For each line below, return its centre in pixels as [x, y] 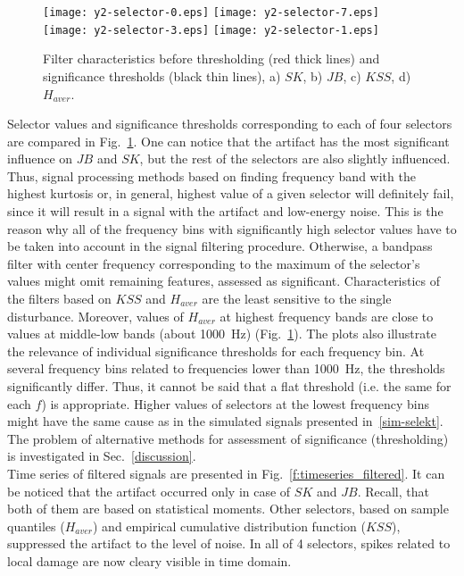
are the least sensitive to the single [297, 299]
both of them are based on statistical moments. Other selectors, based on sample [228, 509]
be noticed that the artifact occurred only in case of [149, 491]
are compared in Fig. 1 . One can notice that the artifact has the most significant [228, 141]
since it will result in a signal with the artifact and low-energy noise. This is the [225, 211]
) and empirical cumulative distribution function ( [229, 526]
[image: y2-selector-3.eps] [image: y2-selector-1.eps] [211, 30]
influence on [40, 159]
